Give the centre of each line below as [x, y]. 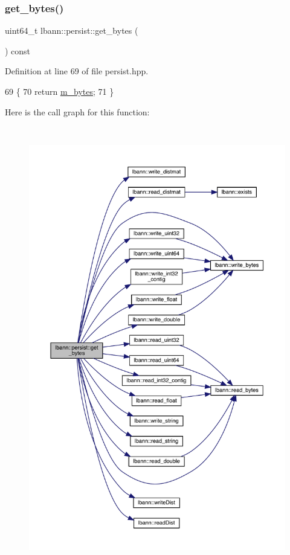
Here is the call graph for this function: [77, 111]
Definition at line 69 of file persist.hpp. [77, 71]
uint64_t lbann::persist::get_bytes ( [72, 30]
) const [18, 50]
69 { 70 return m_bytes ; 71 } [60, 91]
